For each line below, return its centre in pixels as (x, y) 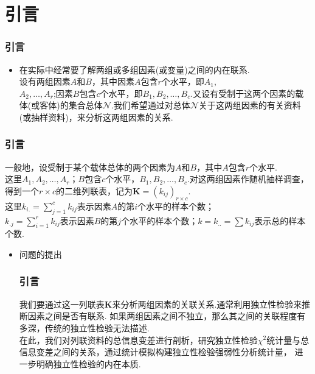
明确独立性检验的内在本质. (88, 363)
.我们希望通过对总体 (151, 105)
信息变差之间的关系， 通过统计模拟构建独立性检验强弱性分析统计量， (155, 352)
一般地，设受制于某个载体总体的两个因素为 (90, 167)
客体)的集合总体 (71, 105)
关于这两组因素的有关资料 (250, 105)
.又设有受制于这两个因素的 (243, 93)
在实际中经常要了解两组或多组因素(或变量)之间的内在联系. (134, 69)
